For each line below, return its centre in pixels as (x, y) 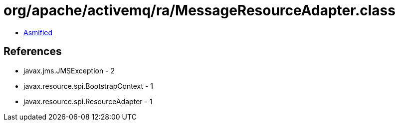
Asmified (38, 32)
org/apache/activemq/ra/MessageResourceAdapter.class (199, 10)
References (33, 52)
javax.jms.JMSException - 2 (69, 70)
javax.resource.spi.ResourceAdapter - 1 (88, 101)
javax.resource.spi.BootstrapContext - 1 (89, 86)
